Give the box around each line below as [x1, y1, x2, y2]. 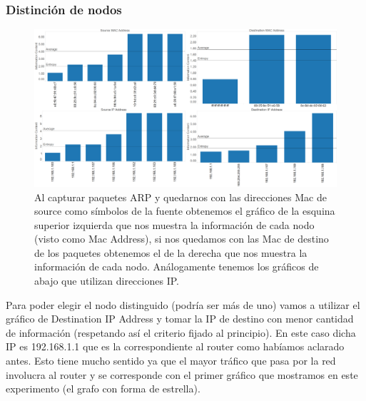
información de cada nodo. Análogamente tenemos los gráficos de [34, 259, 319, 274]
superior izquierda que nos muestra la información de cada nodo [34, 217, 315, 232]
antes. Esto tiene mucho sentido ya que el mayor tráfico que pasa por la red [6, 353, 336, 368]
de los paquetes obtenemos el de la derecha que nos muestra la [34, 245, 307, 260]
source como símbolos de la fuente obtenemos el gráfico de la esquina [34, 203, 335, 218]
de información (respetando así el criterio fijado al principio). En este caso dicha [6, 325, 356, 340]
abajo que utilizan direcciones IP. [34, 273, 179, 288]
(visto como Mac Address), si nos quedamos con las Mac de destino [34, 231, 329, 246]
